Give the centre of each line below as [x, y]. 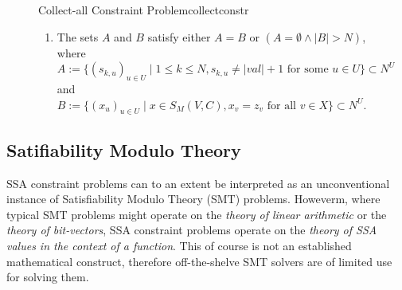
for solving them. [48, 277]
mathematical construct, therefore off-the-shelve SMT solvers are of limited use [199, 261]
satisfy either [179, 36]
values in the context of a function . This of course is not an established [179, 245]
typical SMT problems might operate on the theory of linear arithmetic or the [197, 214]
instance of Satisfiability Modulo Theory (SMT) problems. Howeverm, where [193, 199]
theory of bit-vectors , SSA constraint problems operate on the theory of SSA [192, 230]
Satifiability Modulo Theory [124, 149]
